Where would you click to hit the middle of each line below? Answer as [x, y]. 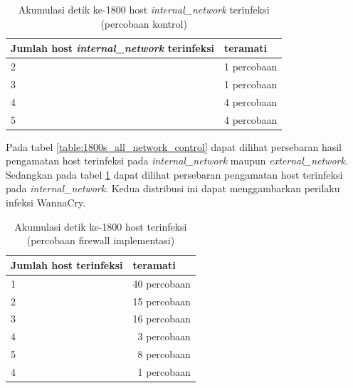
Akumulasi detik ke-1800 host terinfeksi [101, 226]
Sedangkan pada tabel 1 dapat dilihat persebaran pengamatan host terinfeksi [174, 174]
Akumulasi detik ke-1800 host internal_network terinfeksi [144, 9]
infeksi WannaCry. [46, 203]
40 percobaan [162, 283]
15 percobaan [162, 301]
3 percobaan [164, 336]
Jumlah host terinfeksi [67, 264]
